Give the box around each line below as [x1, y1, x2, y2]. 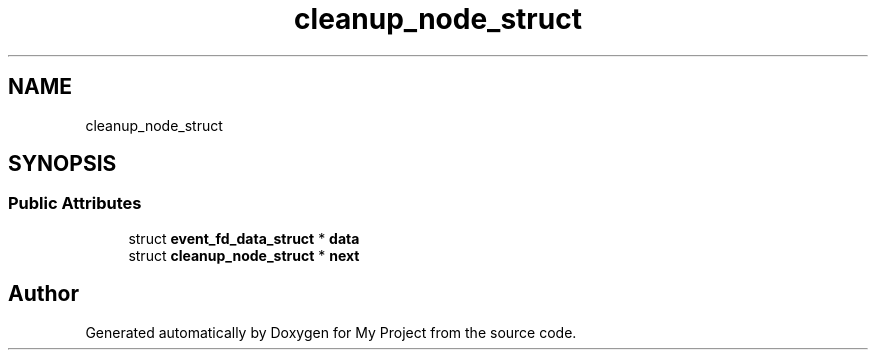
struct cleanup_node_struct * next [128, 246, 360, 264]
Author [8, 281, 79, 307]
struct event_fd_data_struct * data [128, 229, 360, 247]
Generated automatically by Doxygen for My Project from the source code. [85, 323, 577, 341]
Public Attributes [8, 193, 142, 214]
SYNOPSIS [8, 151, 117, 177]
